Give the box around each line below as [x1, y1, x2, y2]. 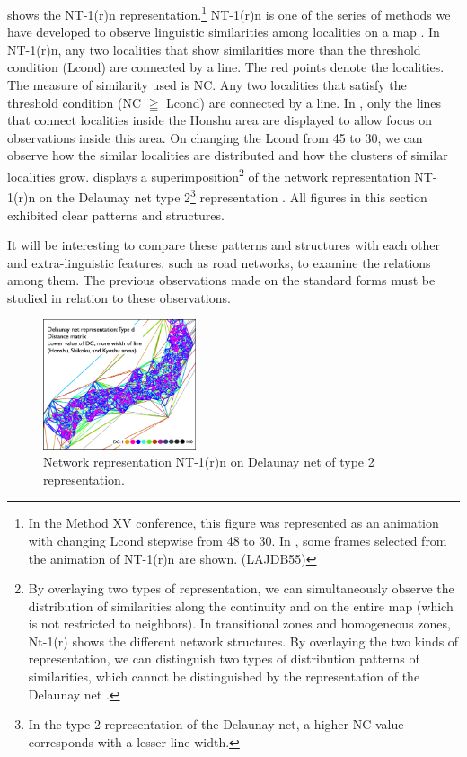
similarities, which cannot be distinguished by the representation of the [28, 667, 420, 686]
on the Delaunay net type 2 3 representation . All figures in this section [39, 185, 427, 206]
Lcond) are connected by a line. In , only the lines [166, 93, 442, 111]
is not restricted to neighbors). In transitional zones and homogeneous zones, [28, 614, 451, 633]
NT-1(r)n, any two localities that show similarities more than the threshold [7, 40, 421, 58]
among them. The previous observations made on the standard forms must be [7, 271, 436, 289]
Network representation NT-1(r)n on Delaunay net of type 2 [43, 452, 374, 471]
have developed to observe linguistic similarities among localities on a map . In [7, 22, 440, 41]
